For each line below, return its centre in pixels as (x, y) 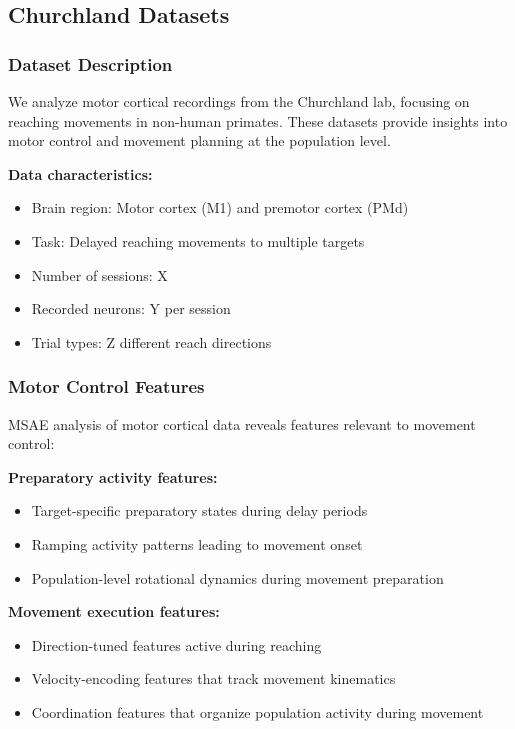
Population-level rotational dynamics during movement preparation (237, 577)
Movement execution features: (114, 611)
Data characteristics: (80, 173)
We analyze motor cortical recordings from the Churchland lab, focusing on (239, 101)
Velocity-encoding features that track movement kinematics (213, 678)
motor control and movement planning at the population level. (199, 140)
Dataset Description (90, 63)
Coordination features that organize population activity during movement (257, 711)
